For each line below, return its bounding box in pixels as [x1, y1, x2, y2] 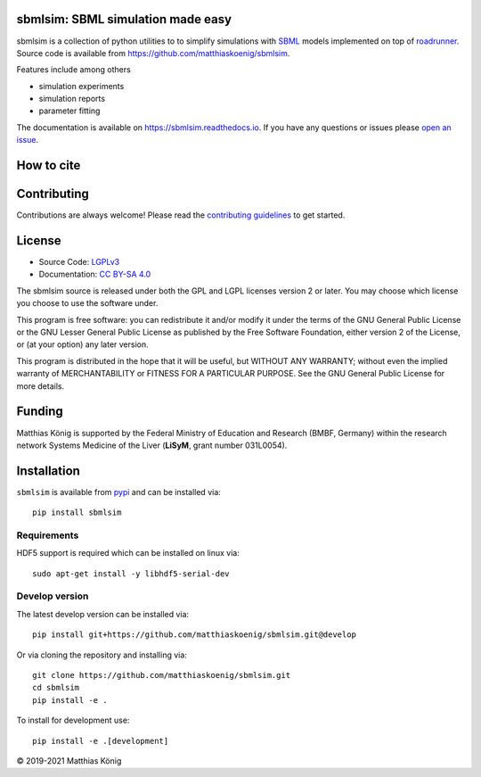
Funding [16, 404, 64, 419]
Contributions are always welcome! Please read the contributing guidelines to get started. [16, 210, 346, 220]
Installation [16, 463, 80, 478]
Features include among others [16, 64, 131, 75]
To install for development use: [16, 715, 130, 726]
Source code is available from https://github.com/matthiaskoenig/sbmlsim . [16, 47, 290, 58]
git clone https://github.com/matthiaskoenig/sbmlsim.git [32, 670, 291, 681]
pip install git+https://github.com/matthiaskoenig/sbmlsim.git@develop [32, 630, 356, 640]
